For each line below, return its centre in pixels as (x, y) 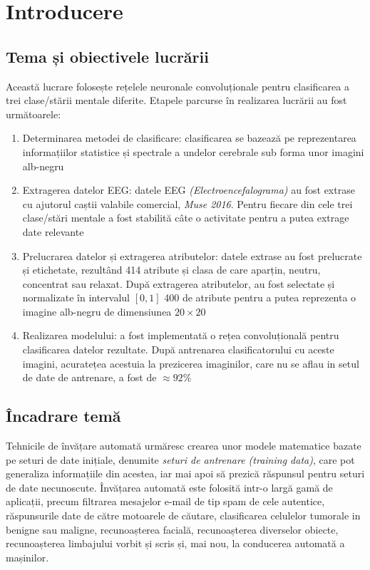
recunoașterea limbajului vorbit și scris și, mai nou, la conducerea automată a (175, 543)
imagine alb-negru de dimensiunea (97, 311)
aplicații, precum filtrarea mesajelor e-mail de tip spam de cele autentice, (165, 501)
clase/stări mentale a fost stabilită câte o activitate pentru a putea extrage (186, 218)
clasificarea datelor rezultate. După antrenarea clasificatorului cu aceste (178, 349)
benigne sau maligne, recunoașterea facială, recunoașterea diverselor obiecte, (172, 529)
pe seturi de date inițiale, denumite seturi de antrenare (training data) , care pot (180, 459)
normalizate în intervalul (76, 297)
